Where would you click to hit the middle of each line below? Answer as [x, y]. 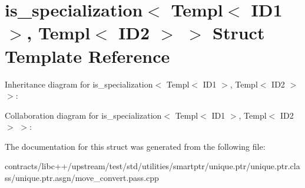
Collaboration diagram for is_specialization [83, 115]
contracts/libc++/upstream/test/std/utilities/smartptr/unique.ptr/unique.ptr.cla [152, 166]
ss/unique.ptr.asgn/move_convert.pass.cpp [82, 178]
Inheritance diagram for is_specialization [79, 84]
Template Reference [87, 56]
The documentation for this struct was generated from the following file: [135, 146]
